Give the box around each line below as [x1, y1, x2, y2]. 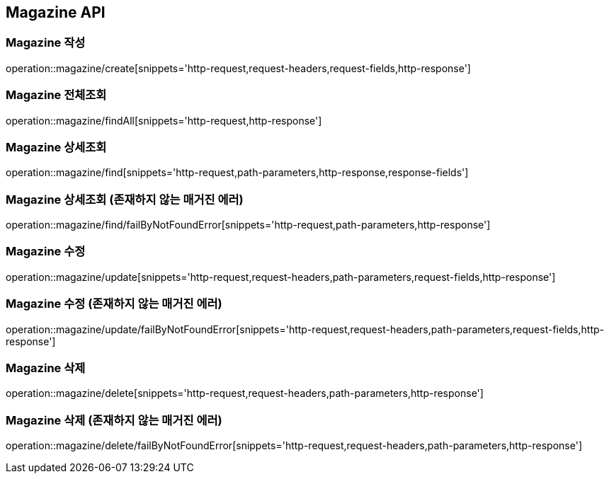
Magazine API [6, 4, 106, 21]
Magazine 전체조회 [6, 88, 107, 103]
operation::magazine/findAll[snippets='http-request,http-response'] [6, 114, 322, 127]
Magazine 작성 [6, 35, 86, 50]
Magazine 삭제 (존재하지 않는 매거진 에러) [6, 412, 222, 427]
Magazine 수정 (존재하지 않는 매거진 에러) [6, 296, 222, 311]
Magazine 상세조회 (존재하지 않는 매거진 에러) [6, 192, 244, 207]
